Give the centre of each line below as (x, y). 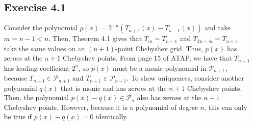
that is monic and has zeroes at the (114, 88)
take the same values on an (45, 48)
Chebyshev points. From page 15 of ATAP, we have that (147, 58)
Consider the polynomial (41, 28)
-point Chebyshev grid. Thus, (159, 48)
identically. (112, 116)
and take (218, 28)
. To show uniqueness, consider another (185, 78)
